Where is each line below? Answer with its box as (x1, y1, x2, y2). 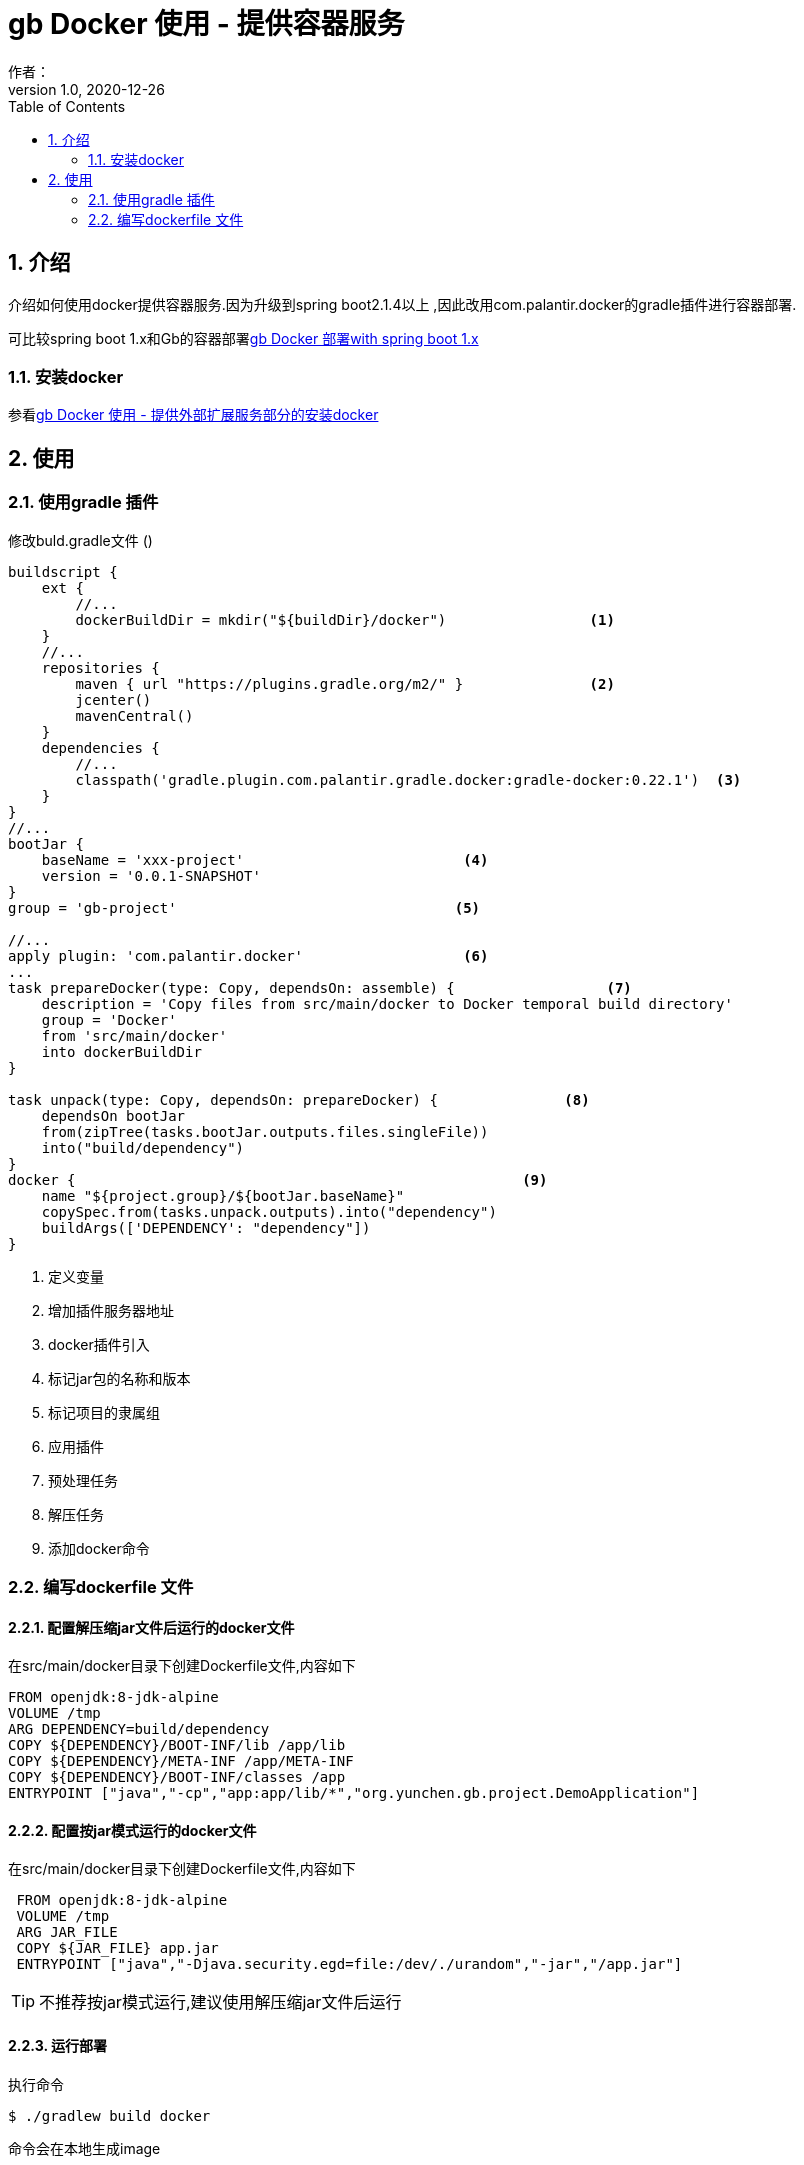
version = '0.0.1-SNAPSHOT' (41, 867, 261, 884)
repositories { (41, 659, 160, 676)
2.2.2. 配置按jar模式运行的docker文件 (8, 1821, 257, 1839)
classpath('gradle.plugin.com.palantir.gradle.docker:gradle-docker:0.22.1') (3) (75, 771, 742, 788)
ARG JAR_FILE (16, 1924, 118, 1941)
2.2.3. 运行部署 (8, 2036, 107, 2054)
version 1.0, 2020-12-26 (8, 80, 165, 98)
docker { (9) (8, 1171, 548, 1188)
